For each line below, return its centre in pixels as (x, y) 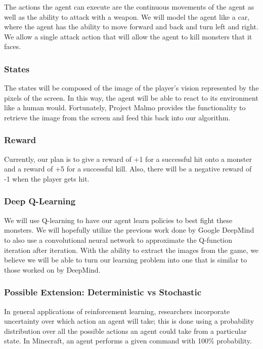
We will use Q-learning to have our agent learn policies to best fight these (118, 220)
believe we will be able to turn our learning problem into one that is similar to (126, 260)
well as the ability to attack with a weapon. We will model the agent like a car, (127, 16)
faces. (13, 46)
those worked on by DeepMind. (52, 269)
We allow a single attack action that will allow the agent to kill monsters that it (128, 36)
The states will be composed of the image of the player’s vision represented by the (131, 88)
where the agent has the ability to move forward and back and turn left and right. (131, 27)
